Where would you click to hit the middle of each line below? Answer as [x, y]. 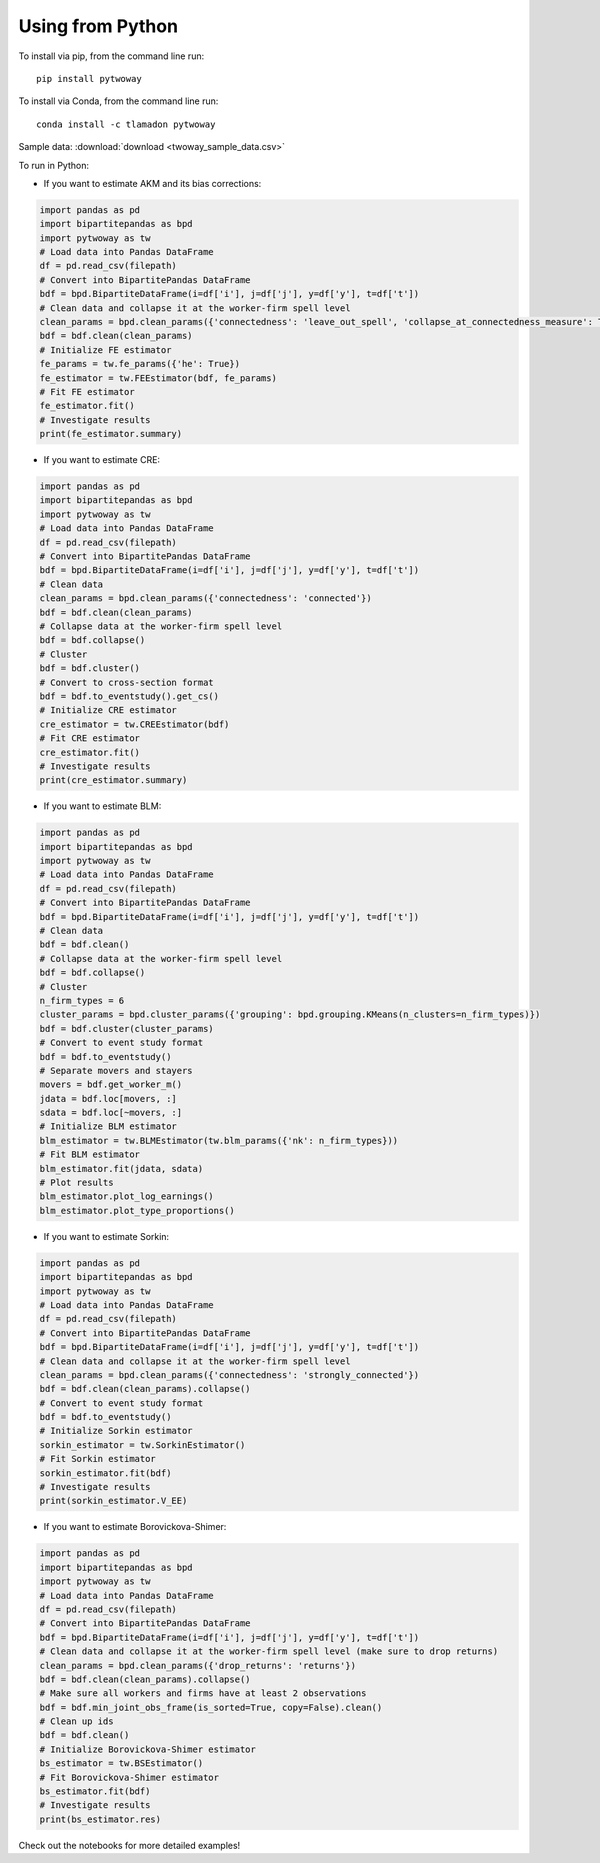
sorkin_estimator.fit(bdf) [105, 1473]
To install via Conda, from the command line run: [118, 101]
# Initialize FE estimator [105, 349]
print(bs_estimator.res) [100, 1819]
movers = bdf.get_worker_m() [111, 1084]
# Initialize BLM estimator [108, 1126]
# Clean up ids [76, 1721]
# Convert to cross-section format [126, 682]
